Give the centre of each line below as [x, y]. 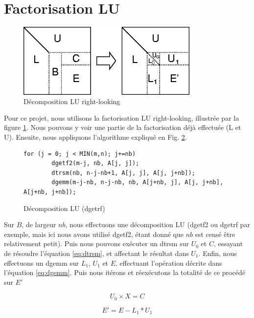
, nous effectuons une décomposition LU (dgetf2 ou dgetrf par [158, 224]
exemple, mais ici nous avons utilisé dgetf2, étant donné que [94, 234]
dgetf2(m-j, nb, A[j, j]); [95, 163]
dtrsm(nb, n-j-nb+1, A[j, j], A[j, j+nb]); [123, 173]
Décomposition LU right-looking [72, 101]
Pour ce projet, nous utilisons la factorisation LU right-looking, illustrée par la [122, 117]
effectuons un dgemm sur [42, 263]
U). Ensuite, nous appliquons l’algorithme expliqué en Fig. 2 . [95, 137]
